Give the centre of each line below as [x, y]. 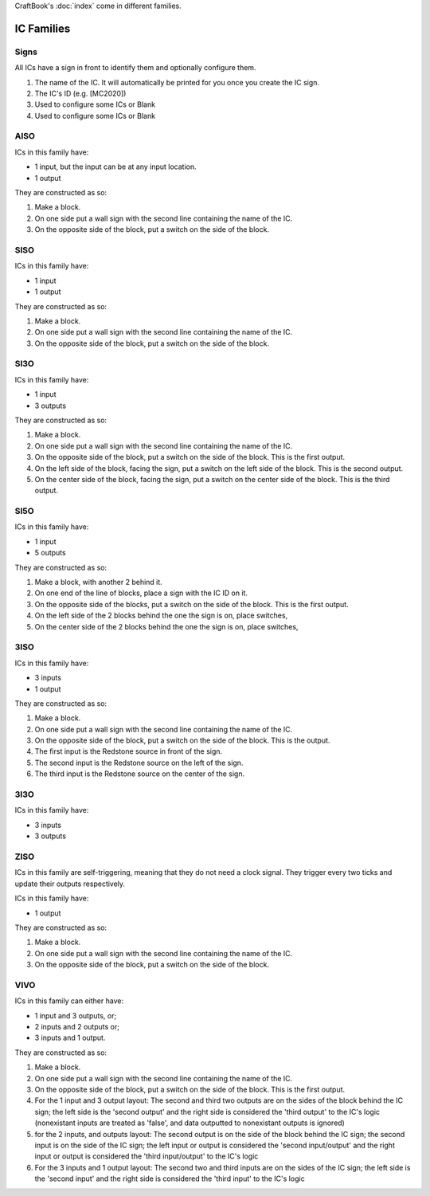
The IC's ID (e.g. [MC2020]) [80, 93]
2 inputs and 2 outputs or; [77, 1026]
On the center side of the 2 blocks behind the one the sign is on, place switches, [166, 626]
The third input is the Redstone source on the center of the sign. [140, 774]
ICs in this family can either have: [69, 1001]
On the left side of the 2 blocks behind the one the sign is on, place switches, [161, 616]
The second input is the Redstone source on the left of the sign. [139, 763]
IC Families [43, 28]
